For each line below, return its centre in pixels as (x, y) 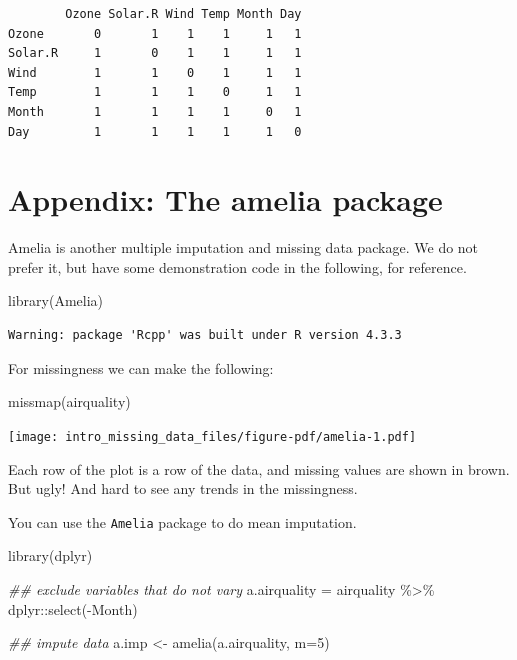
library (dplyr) (50, 555)
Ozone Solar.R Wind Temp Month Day (183, 14)
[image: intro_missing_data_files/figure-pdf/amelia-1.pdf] (212, 436)
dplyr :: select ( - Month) (73, 608)
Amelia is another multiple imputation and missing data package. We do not (243, 247)
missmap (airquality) (69, 401)
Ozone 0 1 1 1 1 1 (155, 33)
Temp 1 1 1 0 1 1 (155, 92)
